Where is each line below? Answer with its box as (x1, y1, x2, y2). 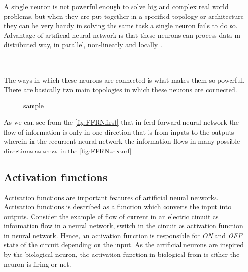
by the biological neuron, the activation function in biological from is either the (4, 249, 240, 259)
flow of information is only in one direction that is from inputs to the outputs (4, 126, 234, 136)
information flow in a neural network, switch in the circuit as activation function (4, 221, 243, 231)
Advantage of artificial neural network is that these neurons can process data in (4, 30, 241, 40)
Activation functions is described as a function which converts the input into (4, 202, 231, 212)
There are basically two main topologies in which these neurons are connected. (4, 84, 237, 94)
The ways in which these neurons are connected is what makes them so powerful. (4, 75, 245, 85)
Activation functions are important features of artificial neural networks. (4, 192, 219, 202)
